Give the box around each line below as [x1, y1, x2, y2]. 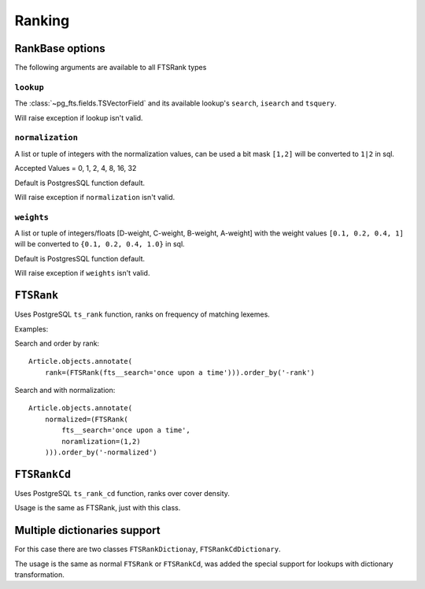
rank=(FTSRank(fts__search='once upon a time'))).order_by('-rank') [44, 368, 315, 377]
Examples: [14, 324, 49, 334]
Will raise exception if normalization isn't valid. [14, 192, 176, 202]
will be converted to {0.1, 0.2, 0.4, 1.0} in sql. [14, 239, 185, 249]
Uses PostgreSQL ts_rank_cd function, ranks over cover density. [14, 488, 230, 498]
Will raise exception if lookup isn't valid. [14, 113, 143, 122]
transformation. [14, 570, 65, 580]
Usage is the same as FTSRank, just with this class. [14, 503, 181, 513]
